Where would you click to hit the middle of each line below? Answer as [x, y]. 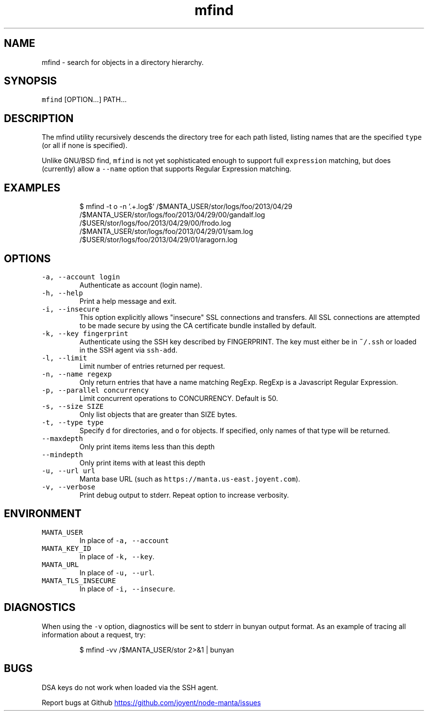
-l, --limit [64, 358]
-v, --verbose [68, 487]
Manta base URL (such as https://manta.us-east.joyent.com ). [190, 479]
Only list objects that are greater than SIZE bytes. [158, 414]
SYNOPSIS [31, 81]
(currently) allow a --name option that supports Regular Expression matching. [167, 169]
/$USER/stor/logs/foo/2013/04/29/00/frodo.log [155, 223]
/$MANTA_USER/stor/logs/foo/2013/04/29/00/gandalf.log [172, 215]
